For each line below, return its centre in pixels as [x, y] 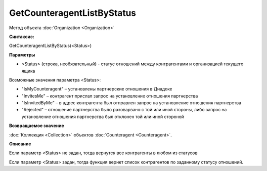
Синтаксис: [22, 37]
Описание [20, 144]
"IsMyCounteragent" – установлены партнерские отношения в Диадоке [97, 89]
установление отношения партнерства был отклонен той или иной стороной [103, 117]
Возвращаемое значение [37, 126]
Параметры [22, 55]
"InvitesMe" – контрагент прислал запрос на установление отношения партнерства [110, 96]
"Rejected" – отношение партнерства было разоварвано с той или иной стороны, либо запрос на [124, 110]
